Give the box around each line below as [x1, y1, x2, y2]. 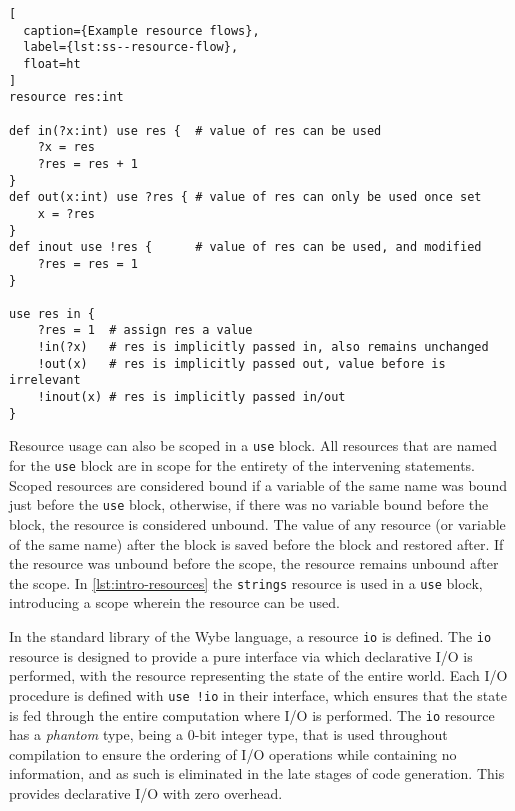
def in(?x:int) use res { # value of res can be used [9, 123, 382, 138]
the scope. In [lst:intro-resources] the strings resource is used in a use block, [9, 572, 483, 593]
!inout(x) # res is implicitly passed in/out [37, 390, 346, 405]
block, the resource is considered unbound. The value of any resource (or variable [9, 513, 506, 534]
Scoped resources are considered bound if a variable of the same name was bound [9, 474, 507, 495]
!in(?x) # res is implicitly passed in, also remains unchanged [37, 340, 489, 355]
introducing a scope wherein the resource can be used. [9, 592, 340, 613]
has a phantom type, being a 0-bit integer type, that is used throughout [9, 724, 448, 745]
